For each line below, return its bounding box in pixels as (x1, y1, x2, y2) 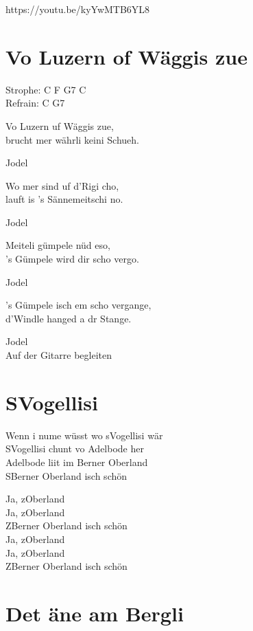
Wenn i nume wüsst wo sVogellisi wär (5, 428, 163, 442)
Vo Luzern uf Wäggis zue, (5, 118, 114, 133)
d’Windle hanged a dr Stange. (5, 311, 132, 325)
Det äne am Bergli (5, 599, 184, 627)
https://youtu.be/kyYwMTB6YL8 (5, 2, 150, 16)
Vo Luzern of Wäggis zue (5, 42, 248, 70)
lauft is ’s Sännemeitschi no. (5, 192, 123, 206)
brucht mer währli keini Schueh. (5, 132, 139, 146)
